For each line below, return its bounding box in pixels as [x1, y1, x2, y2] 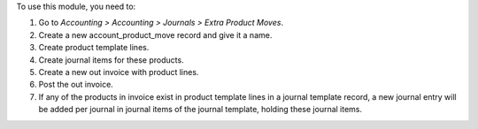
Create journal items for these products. [38, 54, 185, 65]
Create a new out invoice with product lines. [38, 66, 199, 77]
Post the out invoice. [38, 80, 114, 90]
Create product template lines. [38, 42, 150, 53]
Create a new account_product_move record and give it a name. [38, 29, 273, 40]
